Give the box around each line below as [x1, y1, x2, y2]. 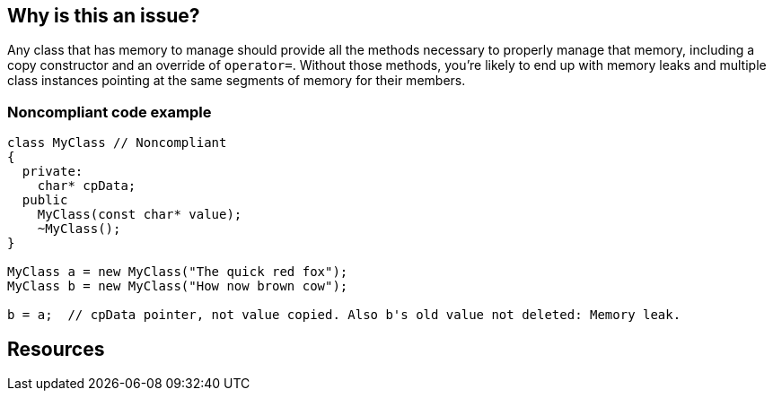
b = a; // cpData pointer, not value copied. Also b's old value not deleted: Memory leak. [7, 307, 681, 323]
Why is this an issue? [7, 4, 200, 27]
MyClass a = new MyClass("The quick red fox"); [7, 264, 348, 280]
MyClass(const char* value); [37, 207, 242, 222]
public [22, 193, 68, 208]
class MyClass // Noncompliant [7, 135, 227, 151]
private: [22, 164, 83, 179]
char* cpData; [37, 178, 136, 194]
